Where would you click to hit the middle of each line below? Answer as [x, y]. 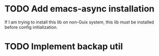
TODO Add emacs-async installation [79, 9]
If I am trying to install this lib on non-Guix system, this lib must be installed [79, 22]
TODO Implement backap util [64, 47]
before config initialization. [31, 27]
